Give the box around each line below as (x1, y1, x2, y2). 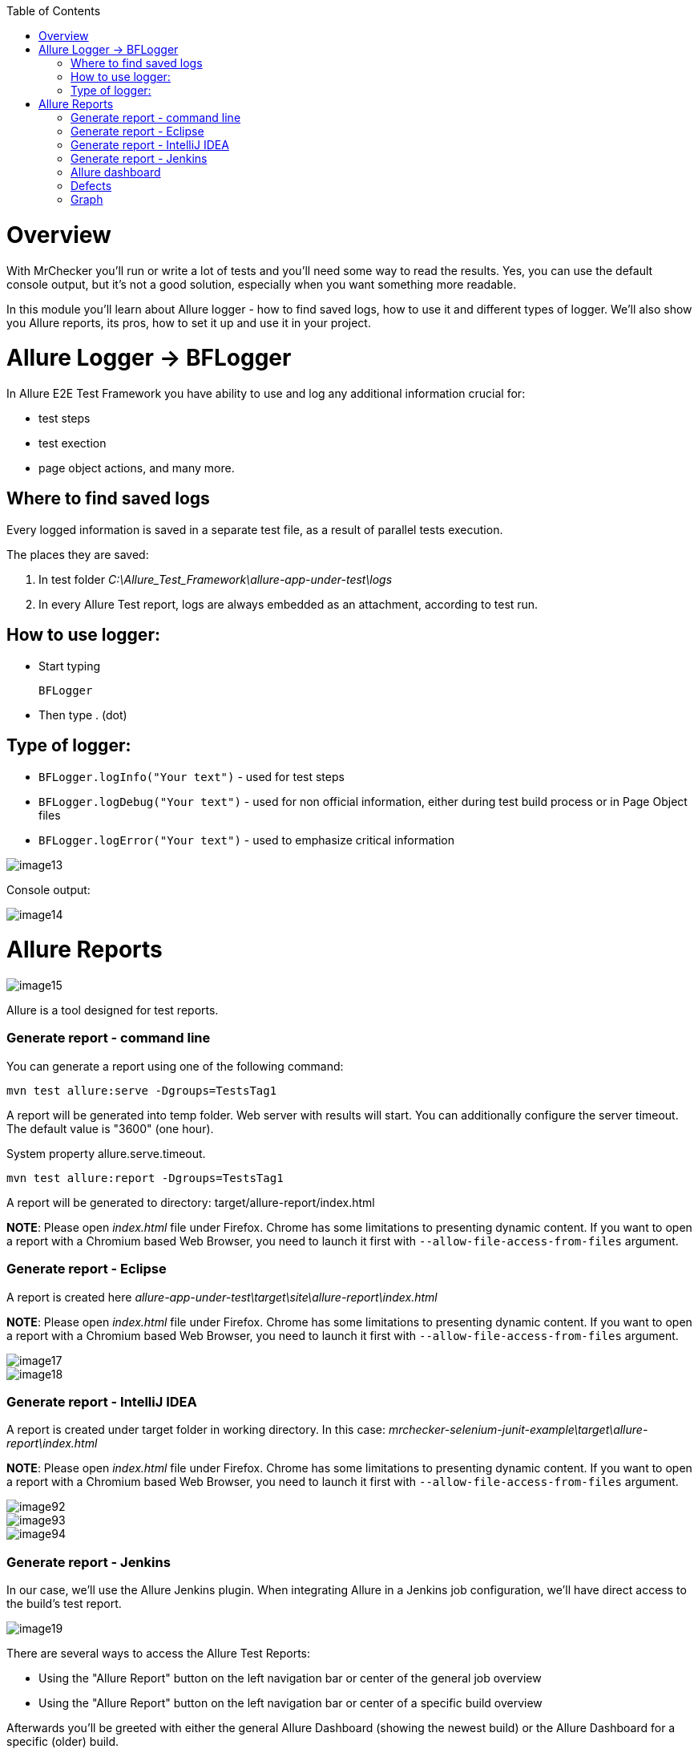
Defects (71, 179, 112, 192)
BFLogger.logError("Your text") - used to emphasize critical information (38, 832, 455, 847)
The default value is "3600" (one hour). (6, 1121, 214, 1136)
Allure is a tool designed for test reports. (6, 1003, 219, 1018)
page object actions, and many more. (38, 461, 235, 475)
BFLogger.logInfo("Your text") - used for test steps (38, 769, 345, 783)
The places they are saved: (6, 547, 149, 561)
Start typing (38, 658, 101, 673)
